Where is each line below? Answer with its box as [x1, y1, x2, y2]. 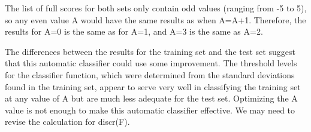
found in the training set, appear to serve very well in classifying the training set [5, 80, 301, 93]
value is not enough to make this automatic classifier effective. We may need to [5, 103, 295, 116]
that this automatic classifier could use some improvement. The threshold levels [5, 57, 297, 69]
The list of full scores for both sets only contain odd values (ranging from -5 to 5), [5, 2, 307, 14]
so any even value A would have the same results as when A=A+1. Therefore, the [5, 13, 306, 26]
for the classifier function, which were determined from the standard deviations [5, 68, 295, 81]
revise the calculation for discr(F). [5, 115, 130, 128]
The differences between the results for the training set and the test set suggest [5, 45, 295, 57]
